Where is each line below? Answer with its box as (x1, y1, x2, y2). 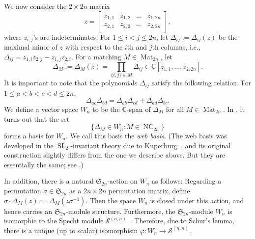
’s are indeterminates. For (33, 31, 111, 42)
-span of (126, 104, 151, 114)
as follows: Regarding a (152, 176, 222, 186)
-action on (107, 176, 138, 186)
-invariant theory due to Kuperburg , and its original (70, 140, 231, 150)
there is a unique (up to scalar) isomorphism (4, 225, 138, 235)
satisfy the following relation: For (151, 78, 252, 88)
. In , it (223, 104, 245, 114)
